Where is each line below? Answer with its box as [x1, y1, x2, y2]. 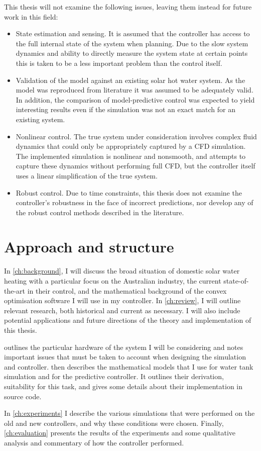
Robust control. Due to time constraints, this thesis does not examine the [16, 187, 242, 198]
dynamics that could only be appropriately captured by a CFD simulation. [16, 141, 246, 151]
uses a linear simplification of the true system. [16, 170, 158, 181]
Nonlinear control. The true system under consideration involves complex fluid [16, 131, 257, 141]
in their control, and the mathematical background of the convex [27, 285, 227, 296]
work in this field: [4, 11, 58, 22]
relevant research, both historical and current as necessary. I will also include [4, 305, 240, 315]
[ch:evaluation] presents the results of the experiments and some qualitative [4, 427, 236, 438]
